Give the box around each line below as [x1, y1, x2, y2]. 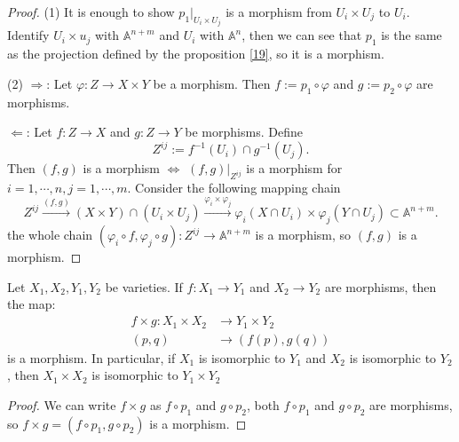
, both [246, 395, 280, 414]
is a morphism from [226, 3, 332, 20]
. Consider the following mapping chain [127, 178, 341, 197]
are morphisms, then [324, 277, 437, 296]
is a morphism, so [255, 225, 352, 244]
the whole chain [7, 225, 93, 244]
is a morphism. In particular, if [7, 348, 176, 367]
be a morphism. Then [153, 74, 271, 92]
